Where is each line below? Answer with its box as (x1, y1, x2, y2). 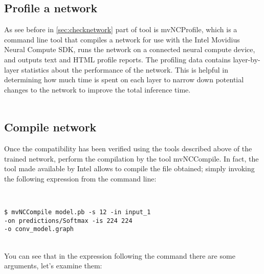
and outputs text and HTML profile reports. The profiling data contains (4, 54, 231, 64)
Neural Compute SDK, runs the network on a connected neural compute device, (4, 44, 255, 55)
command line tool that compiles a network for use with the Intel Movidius (4, 34, 240, 44)
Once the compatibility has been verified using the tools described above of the (4, 143, 252, 154)
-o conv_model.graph (4, 225, 74, 233)
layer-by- (233, 54, 260, 64)
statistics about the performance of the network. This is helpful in (21, 64, 229, 75)
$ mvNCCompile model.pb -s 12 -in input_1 (4, 209, 151, 216)
